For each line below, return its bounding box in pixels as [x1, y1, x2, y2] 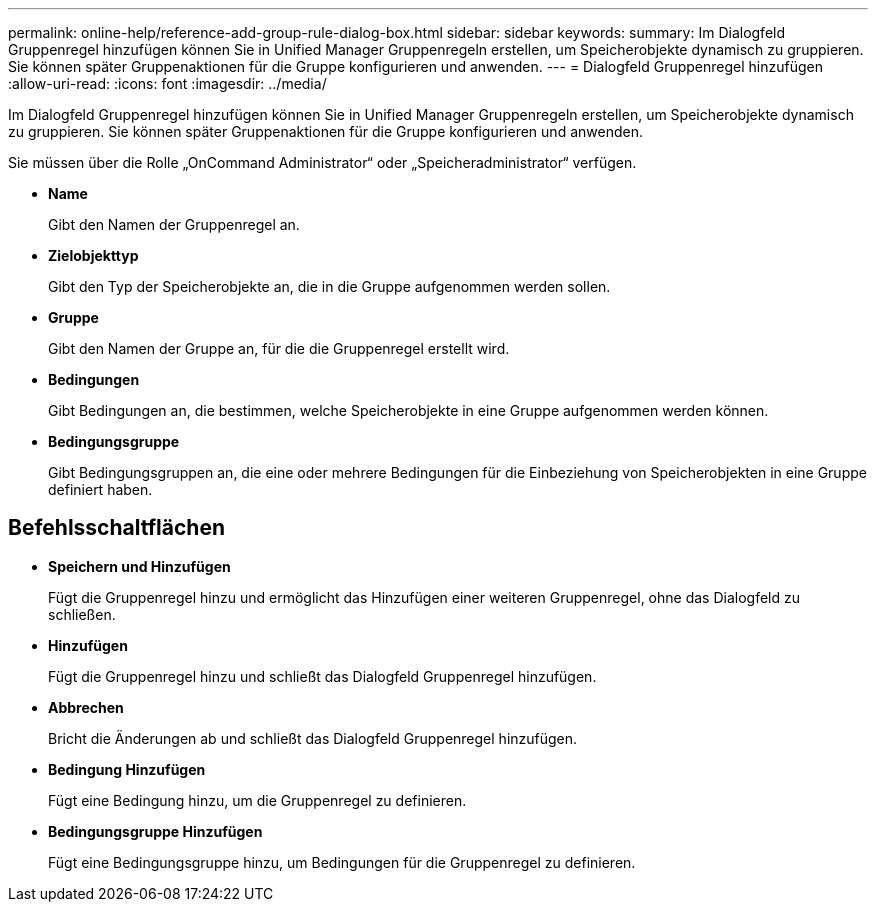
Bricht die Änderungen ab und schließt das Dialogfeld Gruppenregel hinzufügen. [48, 729, 578, 747]
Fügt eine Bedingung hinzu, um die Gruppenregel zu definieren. [48, 791, 467, 809]
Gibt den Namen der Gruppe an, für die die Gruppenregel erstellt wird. [48, 340, 510, 357]
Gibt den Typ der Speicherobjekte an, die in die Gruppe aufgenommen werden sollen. [48, 278, 611, 295]
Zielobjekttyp [48, 247, 139, 264]
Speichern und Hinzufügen [48, 557, 231, 575]
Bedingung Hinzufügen [48, 760, 206, 778]
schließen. [48, 605, 116, 623]
